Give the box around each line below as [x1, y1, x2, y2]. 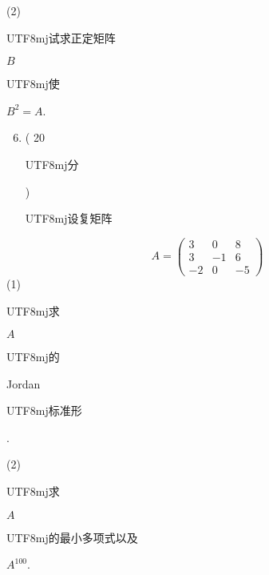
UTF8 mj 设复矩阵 [25, 210, 113, 227]
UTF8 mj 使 [6, 75, 60, 92]
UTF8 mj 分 [25, 155, 79, 172]
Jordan [6, 375, 41, 392]
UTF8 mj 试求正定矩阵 [6, 29, 116, 46]
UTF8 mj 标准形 [6, 402, 82, 419]
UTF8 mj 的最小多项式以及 [6, 529, 138, 545]
